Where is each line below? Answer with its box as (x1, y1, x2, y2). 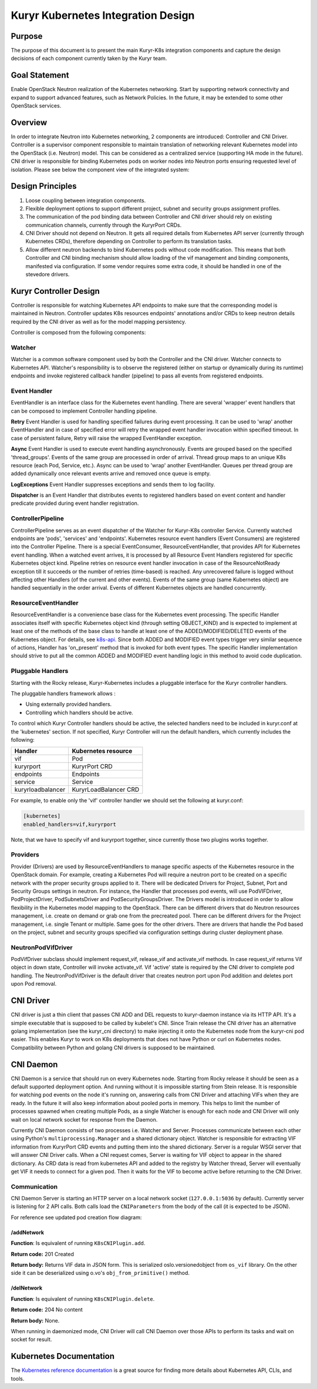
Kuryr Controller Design (11, 286, 100, 296)
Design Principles (11, 181, 77, 191)
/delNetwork (11, 1284, 43, 1291)
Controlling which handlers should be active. (25, 709, 133, 716)
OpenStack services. (11, 102, 62, 109)
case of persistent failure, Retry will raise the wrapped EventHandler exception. (11, 434, 203, 441)
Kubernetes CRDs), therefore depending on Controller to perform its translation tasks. (25, 238, 233, 245)
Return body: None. (11, 1317, 60, 1324)
